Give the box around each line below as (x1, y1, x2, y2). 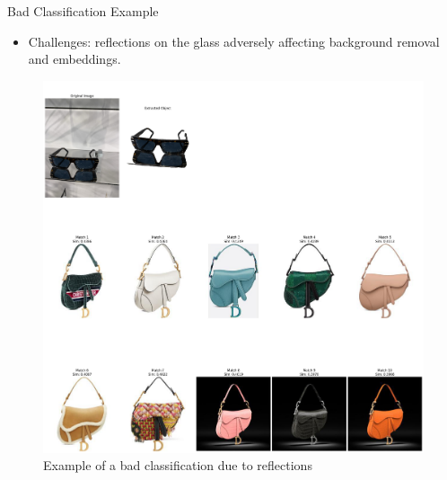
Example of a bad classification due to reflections (43, 456, 312, 475)
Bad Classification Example (7, 2, 159, 20)
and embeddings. (28, 49, 121, 68)
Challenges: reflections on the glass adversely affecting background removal (28, 31, 440, 50)
